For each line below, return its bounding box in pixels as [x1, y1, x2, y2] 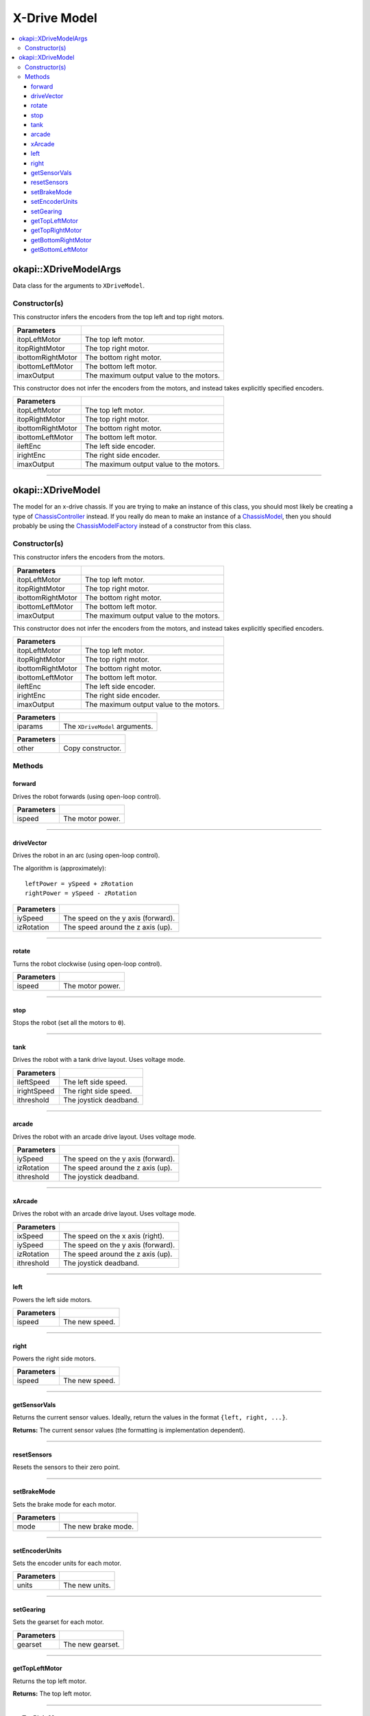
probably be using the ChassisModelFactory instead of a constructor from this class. [12, 522, 252, 530]
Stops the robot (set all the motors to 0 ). [12, 1019, 126, 1027]
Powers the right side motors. [12, 1354, 96, 1363]
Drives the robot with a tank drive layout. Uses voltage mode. [12, 1056, 186, 1064]
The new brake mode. [63, 1522, 134, 1531]
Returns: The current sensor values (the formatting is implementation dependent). [12, 1426, 245, 1434]
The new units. [63, 1581, 111, 1590]
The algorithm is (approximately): [12, 863, 106, 872]
